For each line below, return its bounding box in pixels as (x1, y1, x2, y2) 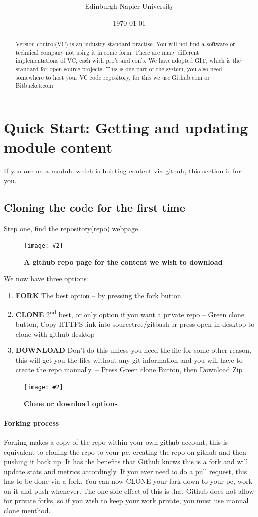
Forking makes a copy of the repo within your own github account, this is (4, 436, 228, 447)
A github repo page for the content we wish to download (24, 256, 223, 267)
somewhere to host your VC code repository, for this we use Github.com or (15, 73, 210, 81)
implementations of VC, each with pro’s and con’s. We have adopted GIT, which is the (15, 56, 241, 65)
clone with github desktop (15, 328, 95, 339)
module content (4, 137, 113, 157)
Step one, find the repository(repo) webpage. (4, 223, 140, 233)
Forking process (4, 417, 59, 428)
